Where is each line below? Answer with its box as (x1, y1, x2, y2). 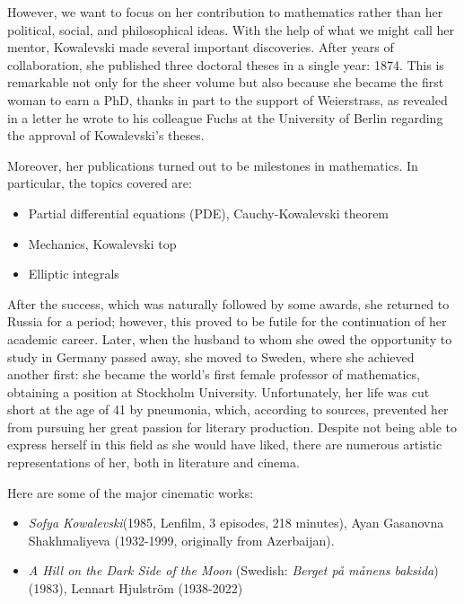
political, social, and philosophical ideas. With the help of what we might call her (7, 20, 455, 39)
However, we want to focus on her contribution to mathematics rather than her (7, 3, 443, 21)
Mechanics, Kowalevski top (28, 234, 177, 253)
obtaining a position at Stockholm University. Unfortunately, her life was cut (7, 382, 430, 401)
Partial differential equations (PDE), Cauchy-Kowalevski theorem (28, 203, 390, 222)
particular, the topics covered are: (7, 173, 192, 192)
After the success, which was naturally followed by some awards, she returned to (7, 294, 450, 313)
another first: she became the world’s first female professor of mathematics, (7, 365, 421, 384)
